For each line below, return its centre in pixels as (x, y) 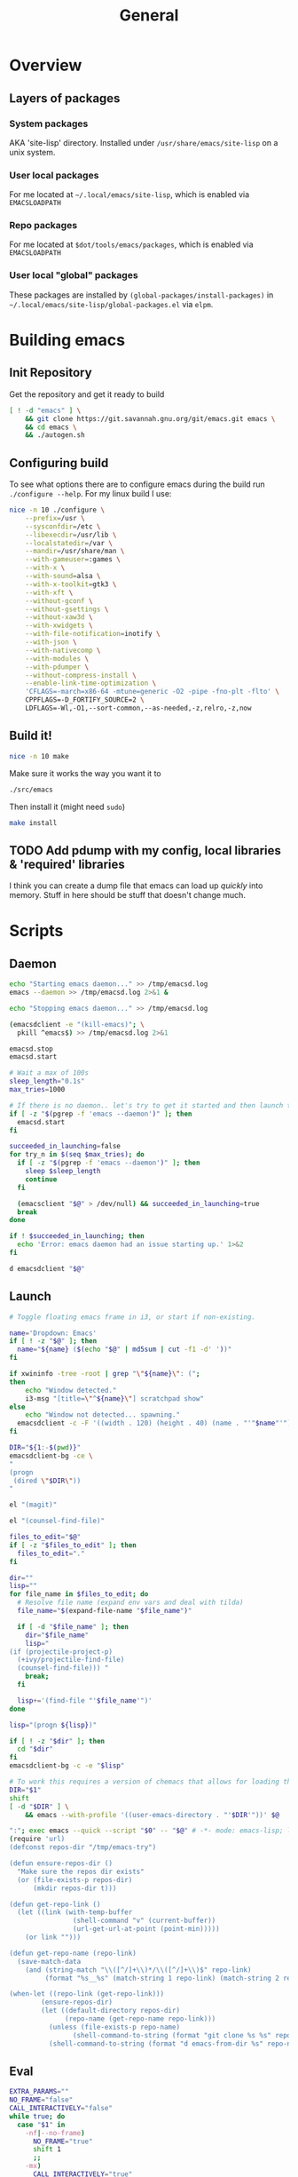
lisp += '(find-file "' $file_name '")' (85, 1700)
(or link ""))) (53, 1937)
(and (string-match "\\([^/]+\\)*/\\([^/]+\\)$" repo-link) (138, 1970)
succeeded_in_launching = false (65, 1147)
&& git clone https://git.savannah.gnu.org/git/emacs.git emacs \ (150, 418)
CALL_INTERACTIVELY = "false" (61, 2109)
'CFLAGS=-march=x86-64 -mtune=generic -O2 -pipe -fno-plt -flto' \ (152, 692)
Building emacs (67, 340)
